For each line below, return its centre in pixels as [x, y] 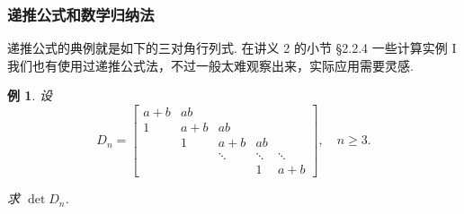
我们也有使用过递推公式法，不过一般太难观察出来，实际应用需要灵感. [210, 65]
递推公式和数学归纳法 [81, 14]
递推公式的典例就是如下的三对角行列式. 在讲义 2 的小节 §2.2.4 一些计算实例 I [232, 48]
